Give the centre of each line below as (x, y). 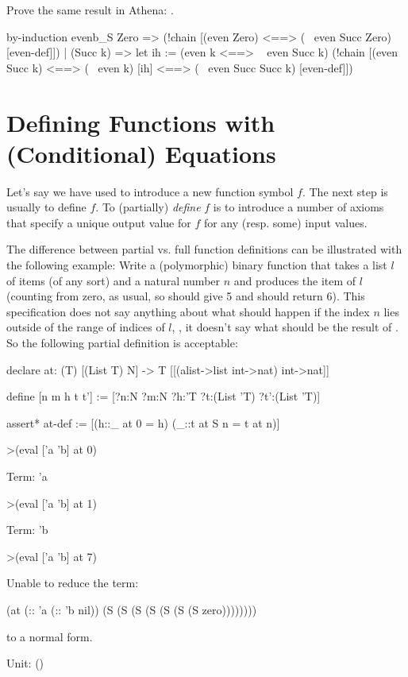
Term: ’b (27, 530)
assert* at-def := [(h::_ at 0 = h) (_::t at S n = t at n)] (143, 422)
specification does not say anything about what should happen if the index (188, 311)
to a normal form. (50, 636)
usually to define (46, 207)
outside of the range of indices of (86, 327)
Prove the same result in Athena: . (90, 10)
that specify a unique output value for (99, 222)
